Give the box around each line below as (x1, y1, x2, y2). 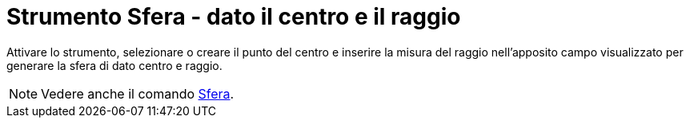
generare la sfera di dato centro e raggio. (6, 58, 223, 72)
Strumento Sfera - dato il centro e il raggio (6, 3, 461, 30)
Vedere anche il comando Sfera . (41, 85, 235, 102)
